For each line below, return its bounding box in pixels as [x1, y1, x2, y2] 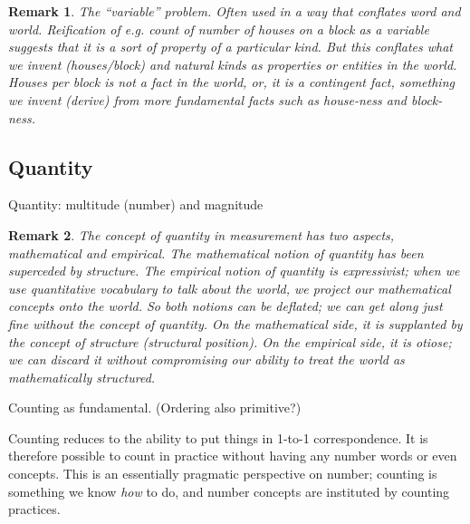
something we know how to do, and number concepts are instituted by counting [8, 481, 450, 500]
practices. [8, 500, 61, 519]
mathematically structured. [8, 367, 156, 386]
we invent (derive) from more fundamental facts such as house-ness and [8, 90, 407, 109]
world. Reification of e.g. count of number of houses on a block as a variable [8, 19, 429, 38]
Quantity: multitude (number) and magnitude [8, 195, 264, 214]
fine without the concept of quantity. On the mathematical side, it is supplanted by [8, 314, 463, 333]
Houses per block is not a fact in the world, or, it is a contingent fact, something [8, 73, 455, 92]
